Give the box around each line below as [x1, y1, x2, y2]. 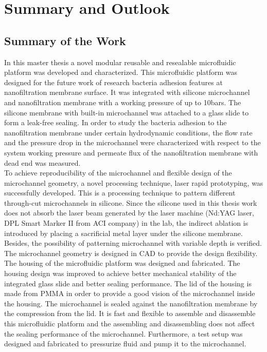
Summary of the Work [4, 32, 126, 48]
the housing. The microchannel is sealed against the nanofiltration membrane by [4, 298, 258, 308]
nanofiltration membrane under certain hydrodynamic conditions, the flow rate [4, 127, 253, 138]
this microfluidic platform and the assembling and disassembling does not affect [4, 318, 255, 329]
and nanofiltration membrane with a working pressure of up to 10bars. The [4, 96, 241, 107]
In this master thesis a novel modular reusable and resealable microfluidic [4, 56, 236, 67]
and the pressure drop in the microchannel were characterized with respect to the [4, 137, 261, 148]
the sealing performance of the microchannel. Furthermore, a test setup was [4, 328, 243, 339]
